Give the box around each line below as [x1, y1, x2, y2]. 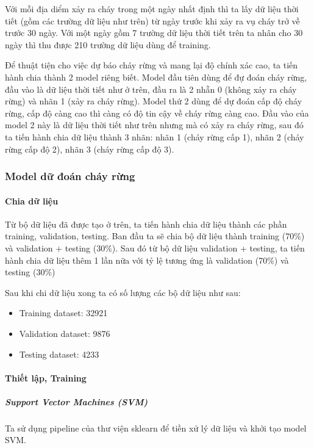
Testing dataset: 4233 [19, 347, 99, 360]
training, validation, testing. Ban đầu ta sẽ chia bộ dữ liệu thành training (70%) [5, 229, 305, 242]
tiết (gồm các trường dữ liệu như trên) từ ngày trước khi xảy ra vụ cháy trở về [5, 14, 300, 27]
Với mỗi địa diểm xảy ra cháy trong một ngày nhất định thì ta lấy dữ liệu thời [5, 2, 299, 15]
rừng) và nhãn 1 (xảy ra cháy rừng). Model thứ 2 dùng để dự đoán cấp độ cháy [5, 95, 302, 107]
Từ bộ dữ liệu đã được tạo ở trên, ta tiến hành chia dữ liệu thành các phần [5, 217, 287, 230]
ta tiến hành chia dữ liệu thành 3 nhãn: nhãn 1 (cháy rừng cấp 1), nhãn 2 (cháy [5, 130, 304, 143]
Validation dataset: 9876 [19, 327, 110, 339]
